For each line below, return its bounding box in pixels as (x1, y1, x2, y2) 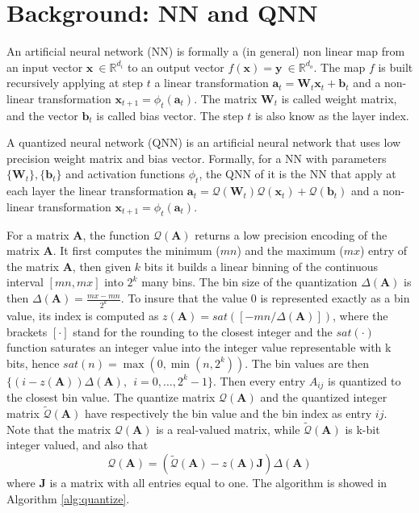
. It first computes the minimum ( (52, 242, 220, 259)
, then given (72, 257, 132, 274)
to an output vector (127, 58, 224, 75)
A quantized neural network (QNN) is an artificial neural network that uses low (6, 134, 401, 151)
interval (6, 273, 44, 290)
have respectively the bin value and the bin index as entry (84, 404, 372, 421)
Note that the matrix (6, 420, 111, 437)
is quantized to (328, 372, 401, 389)
